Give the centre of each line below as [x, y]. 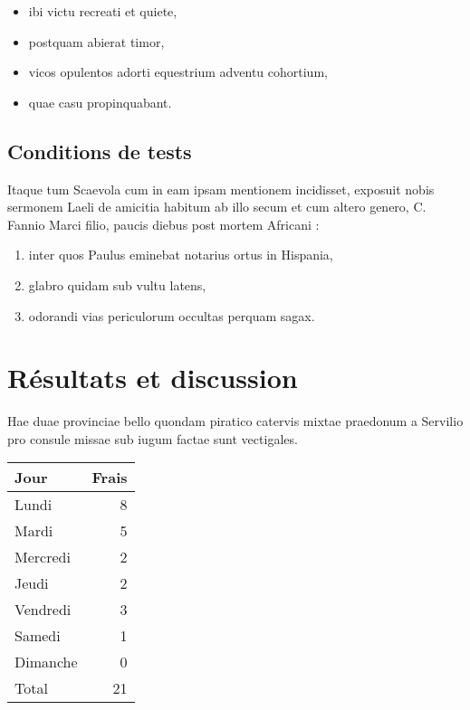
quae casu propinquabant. [100, 102]
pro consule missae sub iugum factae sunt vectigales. [153, 438]
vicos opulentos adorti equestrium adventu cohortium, [178, 72]
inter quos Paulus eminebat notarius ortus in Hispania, [181, 255]
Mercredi [43, 557]
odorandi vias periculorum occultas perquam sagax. [172, 315]
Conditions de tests [100, 151]
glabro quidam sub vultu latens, [117, 284]
